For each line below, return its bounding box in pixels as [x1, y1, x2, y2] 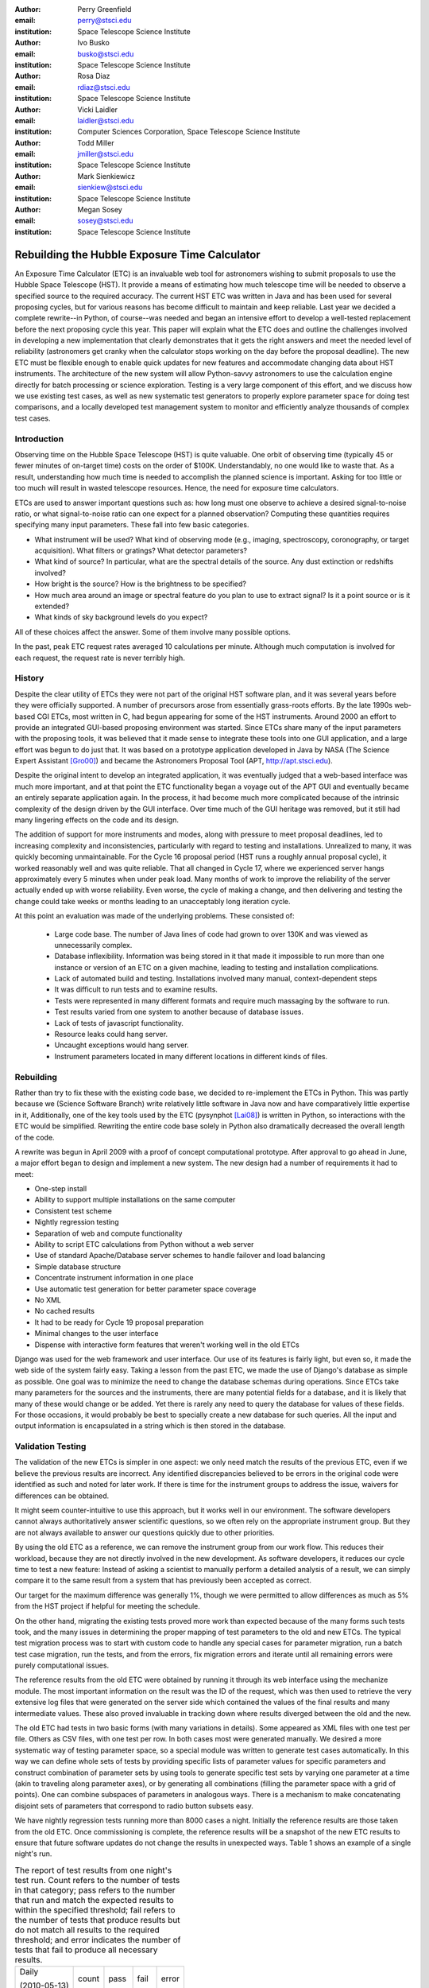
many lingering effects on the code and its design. [14, 815, 179, 825]
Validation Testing [14, 1441, 87, 1452]
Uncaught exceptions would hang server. [54, 1040, 190, 1050]
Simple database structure [34, 1261, 122, 1272]
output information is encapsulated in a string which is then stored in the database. [14, 1421, 286, 1431]
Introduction [14, 433, 64, 445]
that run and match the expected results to [14, 1894, 174, 1905]
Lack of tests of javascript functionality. [54, 1018, 184, 1027]
